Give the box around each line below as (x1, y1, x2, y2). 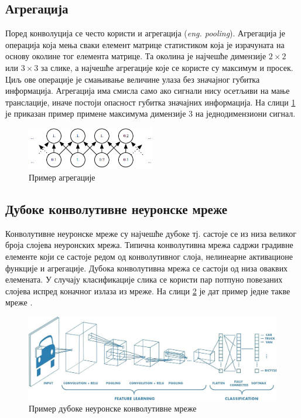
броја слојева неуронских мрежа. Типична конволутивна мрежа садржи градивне (5, 239, 293, 251)
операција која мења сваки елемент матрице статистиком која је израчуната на (5, 38, 285, 50)
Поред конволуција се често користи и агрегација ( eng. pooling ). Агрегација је (5, 27, 285, 39)
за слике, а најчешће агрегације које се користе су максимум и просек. (40, 61, 293, 73)
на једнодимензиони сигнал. (195, 107, 296, 120)
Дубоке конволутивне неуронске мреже (5, 200, 228, 218)
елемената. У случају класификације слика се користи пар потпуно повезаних (5, 273, 283, 286)
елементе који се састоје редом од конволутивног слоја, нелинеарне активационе (5, 250, 293, 263)
